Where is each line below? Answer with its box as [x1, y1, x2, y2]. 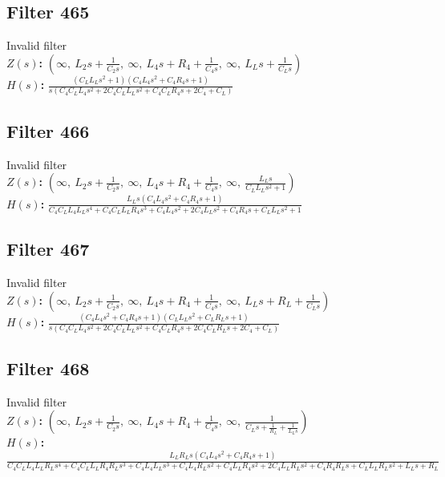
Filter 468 [6, 355, 90, 380]
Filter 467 [6, 236, 90, 261]
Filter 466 [6, 118, 90, 143]
